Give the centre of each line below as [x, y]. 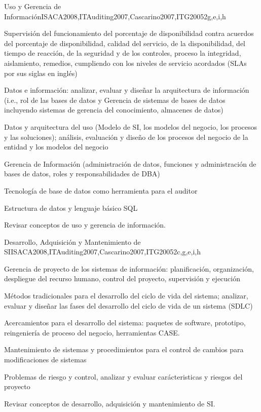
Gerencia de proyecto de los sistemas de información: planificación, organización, [129, 268]
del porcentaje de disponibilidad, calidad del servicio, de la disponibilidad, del [125, 43]
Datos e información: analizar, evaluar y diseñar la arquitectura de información [127, 90]
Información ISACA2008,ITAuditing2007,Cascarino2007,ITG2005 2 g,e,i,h [115, 16]
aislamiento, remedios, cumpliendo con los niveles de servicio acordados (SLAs [125, 63]
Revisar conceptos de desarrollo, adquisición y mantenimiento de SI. [110, 403]
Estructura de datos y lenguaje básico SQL [71, 208]
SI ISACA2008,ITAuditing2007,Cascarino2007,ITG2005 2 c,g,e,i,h [102, 252]
